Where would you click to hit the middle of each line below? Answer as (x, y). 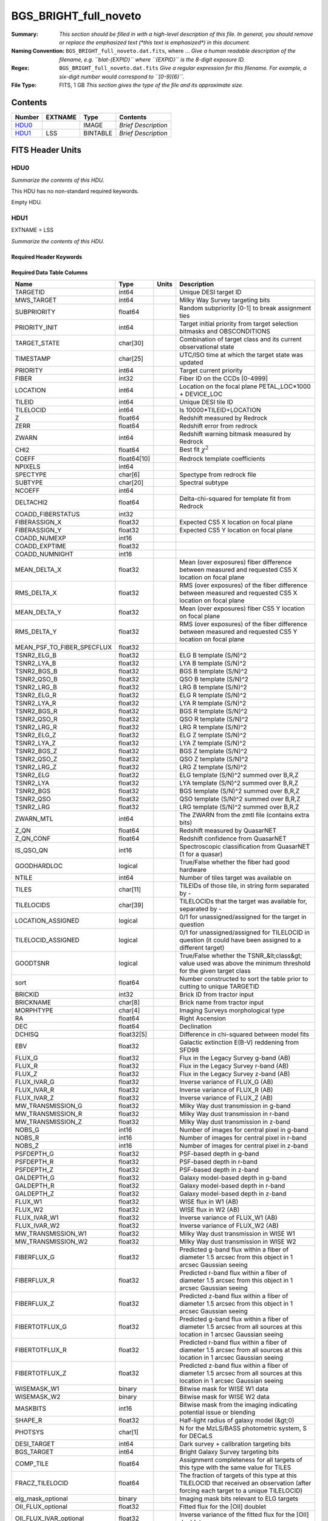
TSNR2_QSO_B (36, 679)
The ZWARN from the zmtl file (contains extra (244, 815)
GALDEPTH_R (35, 1185)
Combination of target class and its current (241, 339)
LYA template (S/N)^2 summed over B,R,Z (239, 783)
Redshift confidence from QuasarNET (233, 838)
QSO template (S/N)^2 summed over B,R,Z (240, 799)
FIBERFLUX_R (35, 1280)
